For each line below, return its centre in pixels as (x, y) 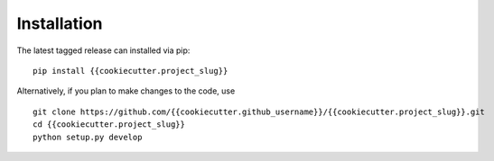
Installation (60, 23)
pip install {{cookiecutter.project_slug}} (130, 71)
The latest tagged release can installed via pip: (103, 50)
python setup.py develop (88, 137)
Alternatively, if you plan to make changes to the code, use (126, 91)
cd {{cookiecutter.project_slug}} (109, 125)
